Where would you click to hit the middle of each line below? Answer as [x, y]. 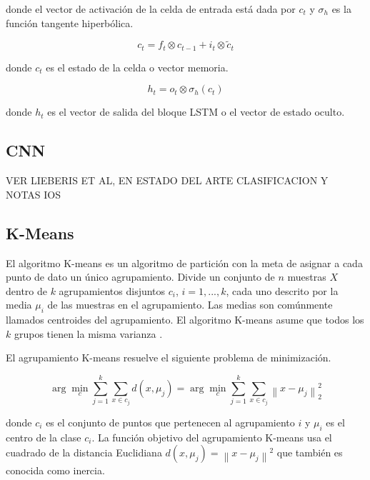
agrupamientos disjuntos [112, 290]
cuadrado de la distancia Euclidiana [84, 452]
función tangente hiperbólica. [70, 22]
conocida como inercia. [55, 470]
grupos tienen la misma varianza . [88, 333]
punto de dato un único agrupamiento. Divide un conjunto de [140, 277]
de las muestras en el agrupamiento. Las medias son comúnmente [190, 305]
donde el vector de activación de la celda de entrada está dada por [151, 9]
